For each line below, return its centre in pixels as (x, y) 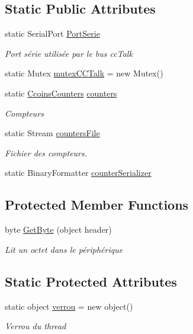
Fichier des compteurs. (46, 152)
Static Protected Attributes (91, 281)
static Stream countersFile (52, 133)
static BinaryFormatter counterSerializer (78, 173)
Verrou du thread (36, 326)
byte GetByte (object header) (58, 229)
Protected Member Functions (97, 205)
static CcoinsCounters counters (61, 93)
